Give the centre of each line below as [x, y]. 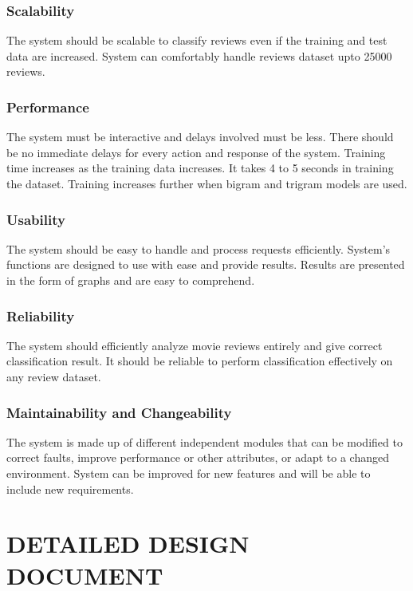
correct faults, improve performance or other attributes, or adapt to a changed [198, 457]
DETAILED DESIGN [128, 544]
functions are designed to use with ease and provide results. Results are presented [206, 264]
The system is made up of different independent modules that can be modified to [205, 441]
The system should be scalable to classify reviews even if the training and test [197, 40]
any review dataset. [54, 376]
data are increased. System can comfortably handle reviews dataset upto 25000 [199, 55]
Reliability [41, 315]
